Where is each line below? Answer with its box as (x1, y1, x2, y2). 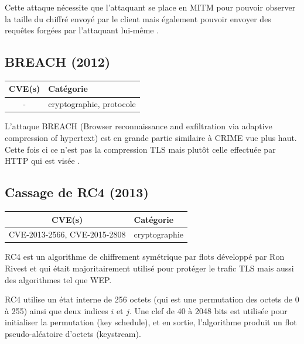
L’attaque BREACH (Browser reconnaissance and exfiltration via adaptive (5, 120, 272, 132)
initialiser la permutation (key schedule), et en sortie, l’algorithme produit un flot (5, 316, 297, 328)
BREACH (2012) (5, 53, 111, 71)
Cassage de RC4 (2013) (5, 183, 149, 201)
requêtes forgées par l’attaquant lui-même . (5, 24, 159, 36)
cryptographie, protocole (48, 98, 136, 110)
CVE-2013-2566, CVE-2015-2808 (9, 228, 126, 240)
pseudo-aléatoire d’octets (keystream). (5, 328, 141, 339)
